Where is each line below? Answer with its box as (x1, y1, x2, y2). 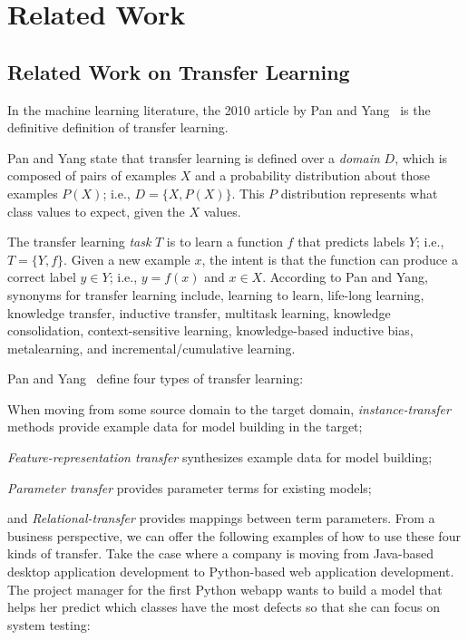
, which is (395, 148, 448, 167)
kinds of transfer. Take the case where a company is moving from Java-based (7, 544, 434, 563)
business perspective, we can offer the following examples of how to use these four (7, 526, 461, 545)
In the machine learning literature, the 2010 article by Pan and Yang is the (7, 100, 431, 119)
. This (231, 183, 265, 202)
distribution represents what (280, 183, 438, 202)
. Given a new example (63, 249, 190, 268)
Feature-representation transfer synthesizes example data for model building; (7, 448, 433, 467)
